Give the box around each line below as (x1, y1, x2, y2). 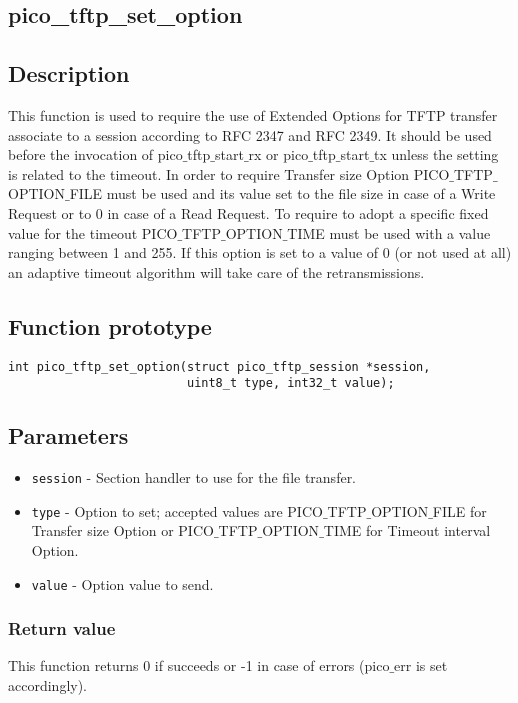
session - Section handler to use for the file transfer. (31, 467, 357, 488)
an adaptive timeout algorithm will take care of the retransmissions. (8, 261, 425, 282)
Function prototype (8, 310, 212, 341)
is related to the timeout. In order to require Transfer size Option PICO (8, 163, 450, 184)
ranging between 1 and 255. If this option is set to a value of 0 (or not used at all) (8, 242, 512, 263)
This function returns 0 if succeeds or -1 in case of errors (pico (8, 655, 390, 676)
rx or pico (248, 144, 309, 165)
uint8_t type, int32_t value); (186, 376, 395, 391)
